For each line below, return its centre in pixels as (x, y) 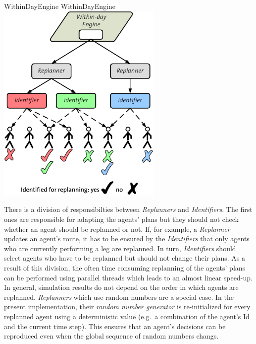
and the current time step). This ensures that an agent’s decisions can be (115, 326)
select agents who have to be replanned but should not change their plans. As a (125, 258)
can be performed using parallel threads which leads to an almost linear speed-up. (128, 277)
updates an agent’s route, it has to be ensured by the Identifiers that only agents (127, 239)
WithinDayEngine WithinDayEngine (60, 6)
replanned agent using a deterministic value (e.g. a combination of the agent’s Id (127, 316)
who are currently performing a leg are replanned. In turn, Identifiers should (120, 248)
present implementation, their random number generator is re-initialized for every (127, 307)
